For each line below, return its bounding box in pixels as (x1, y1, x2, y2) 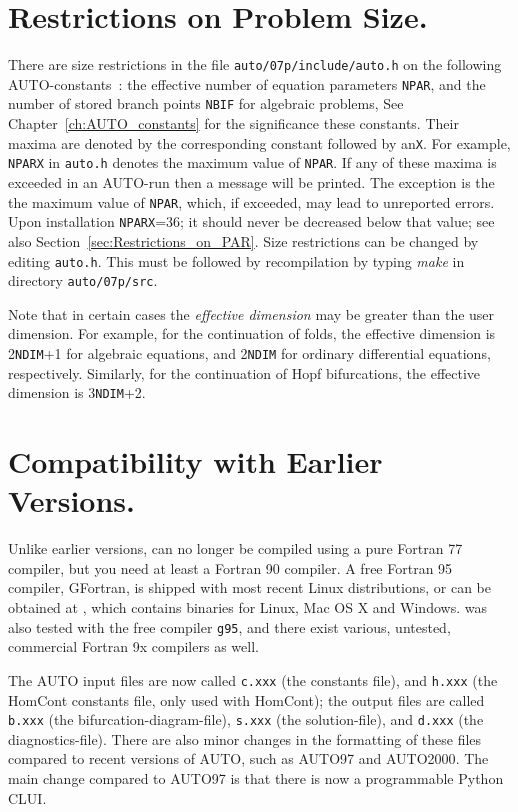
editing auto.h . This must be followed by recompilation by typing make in (8, 250, 465, 271)
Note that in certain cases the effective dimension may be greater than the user (8, 303, 495, 324)
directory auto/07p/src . (8, 270, 158, 291)
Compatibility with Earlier (8, 441, 383, 482)
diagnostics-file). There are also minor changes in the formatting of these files (8, 728, 482, 749)
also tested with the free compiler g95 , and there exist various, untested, (8, 616, 451, 637)
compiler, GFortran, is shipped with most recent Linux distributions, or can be (8, 577, 491, 598)
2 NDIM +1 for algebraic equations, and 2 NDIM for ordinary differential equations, (8, 343, 491, 363)
